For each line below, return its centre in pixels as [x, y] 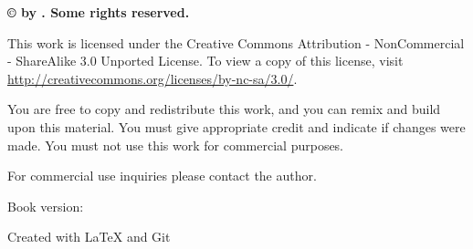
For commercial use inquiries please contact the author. [162, 176]
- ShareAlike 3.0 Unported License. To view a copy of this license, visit [205, 61]
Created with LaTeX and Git [89, 237]
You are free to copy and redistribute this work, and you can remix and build [224, 109]
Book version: [46, 206]
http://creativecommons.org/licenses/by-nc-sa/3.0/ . [152, 78]
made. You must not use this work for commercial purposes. [176, 145]
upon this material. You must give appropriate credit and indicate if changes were [236, 126]
